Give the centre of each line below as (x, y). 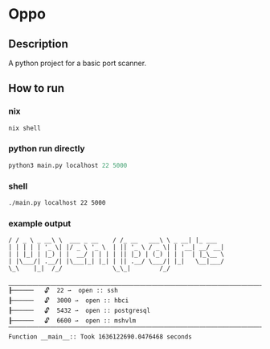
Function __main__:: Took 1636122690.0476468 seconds (100, 337)
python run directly (47, 148)
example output (40, 223)
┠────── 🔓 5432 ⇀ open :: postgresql (80, 311)
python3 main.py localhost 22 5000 (68, 165)
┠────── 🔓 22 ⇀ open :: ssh (63, 291)
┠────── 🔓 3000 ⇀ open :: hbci (69, 301)
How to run (37, 88)
